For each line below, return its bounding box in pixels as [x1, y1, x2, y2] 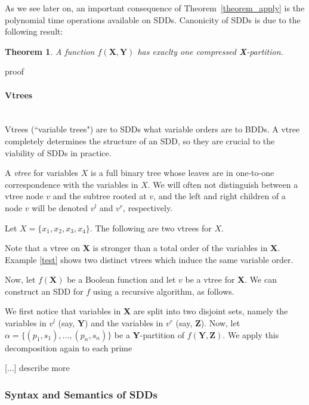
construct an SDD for [5, 285, 84, 297]
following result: [5, 25, 63, 38]
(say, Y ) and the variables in [58, 317, 163, 329]
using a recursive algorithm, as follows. [92, 285, 234, 297]
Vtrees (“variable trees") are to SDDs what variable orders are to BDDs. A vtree [5, 123, 300, 135]
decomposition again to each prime [5, 341, 132, 354]
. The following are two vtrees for [89, 221, 212, 234]
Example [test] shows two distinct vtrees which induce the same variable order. [5, 253, 293, 265]
